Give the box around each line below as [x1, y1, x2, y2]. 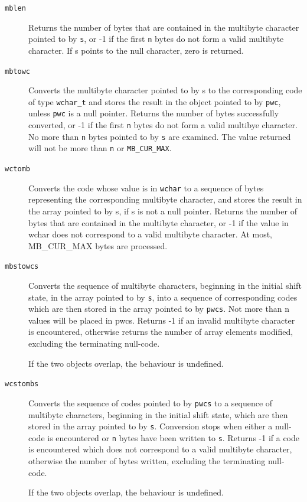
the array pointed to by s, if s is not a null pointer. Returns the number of [28, 204, 297, 217]
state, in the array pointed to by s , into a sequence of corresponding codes [28, 291, 298, 303]
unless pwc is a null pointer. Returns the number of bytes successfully [28, 107, 279, 119]
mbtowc [5, 67, 30, 76]
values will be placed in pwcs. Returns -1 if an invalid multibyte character [28, 314, 295, 326]
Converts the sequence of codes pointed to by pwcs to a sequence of [28, 396, 273, 409]
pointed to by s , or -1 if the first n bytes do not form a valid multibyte [28, 32, 284, 45]
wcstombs [5, 380, 39, 389]
